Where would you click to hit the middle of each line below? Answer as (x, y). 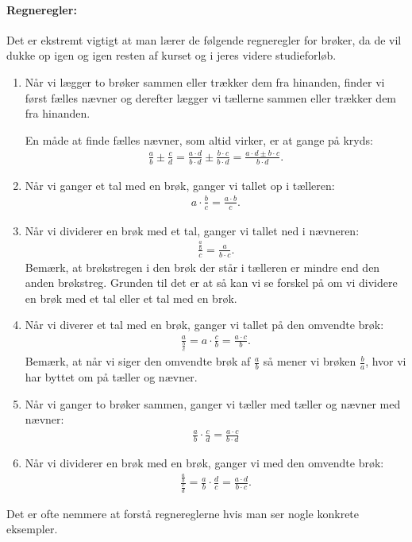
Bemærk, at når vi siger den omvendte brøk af (138, 361)
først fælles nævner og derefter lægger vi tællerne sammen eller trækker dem (211, 97)
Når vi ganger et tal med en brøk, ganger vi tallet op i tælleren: (180, 185)
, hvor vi (386, 361)
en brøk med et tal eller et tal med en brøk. (131, 298)
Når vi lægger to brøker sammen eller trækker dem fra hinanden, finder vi (205, 81)
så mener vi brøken (310, 361)
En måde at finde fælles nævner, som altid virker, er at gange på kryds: (199, 139)
